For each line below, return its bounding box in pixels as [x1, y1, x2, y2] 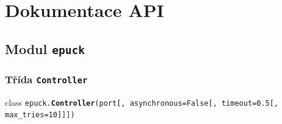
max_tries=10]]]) [5, 111, 75, 120]
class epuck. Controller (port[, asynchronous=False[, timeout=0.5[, [5, 95, 279, 108]
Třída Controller [5, 71, 88, 86]
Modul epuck [5, 39, 85, 58]
